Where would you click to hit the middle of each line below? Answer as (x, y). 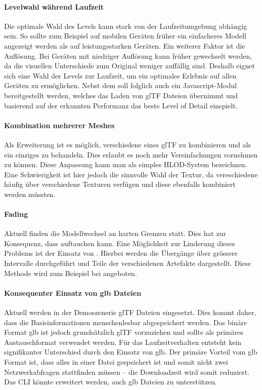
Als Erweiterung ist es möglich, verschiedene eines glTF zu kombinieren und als (128, 144)
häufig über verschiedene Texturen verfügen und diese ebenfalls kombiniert (120, 184)
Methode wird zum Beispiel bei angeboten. (71, 273)
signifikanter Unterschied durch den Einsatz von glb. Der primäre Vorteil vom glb (131, 352)
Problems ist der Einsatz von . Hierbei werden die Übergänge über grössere (121, 253)
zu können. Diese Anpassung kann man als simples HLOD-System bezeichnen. (126, 164)
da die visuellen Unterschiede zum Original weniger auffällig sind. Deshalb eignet (129, 66)
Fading (16, 214)
